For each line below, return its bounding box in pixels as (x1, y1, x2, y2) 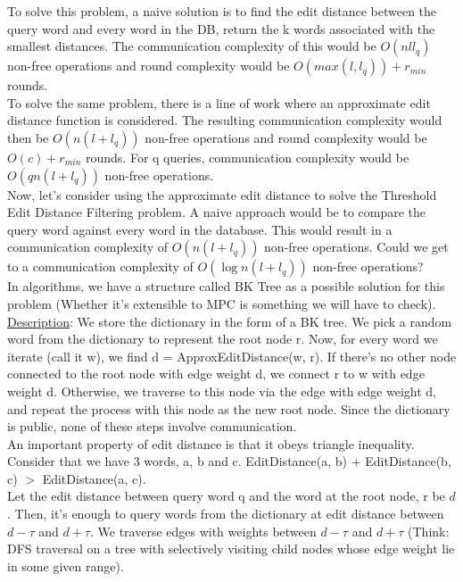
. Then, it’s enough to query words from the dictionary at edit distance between (7, 504, 444, 523)
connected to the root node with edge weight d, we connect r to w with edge (7, 364, 425, 383)
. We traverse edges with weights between (89, 521, 317, 540)
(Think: (408, 521, 450, 540)
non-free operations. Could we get (264, 237, 449, 256)
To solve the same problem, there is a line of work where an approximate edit (7, 93, 431, 112)
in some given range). (7, 556, 124, 575)
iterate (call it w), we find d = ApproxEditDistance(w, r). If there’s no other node (7, 346, 457, 365)
